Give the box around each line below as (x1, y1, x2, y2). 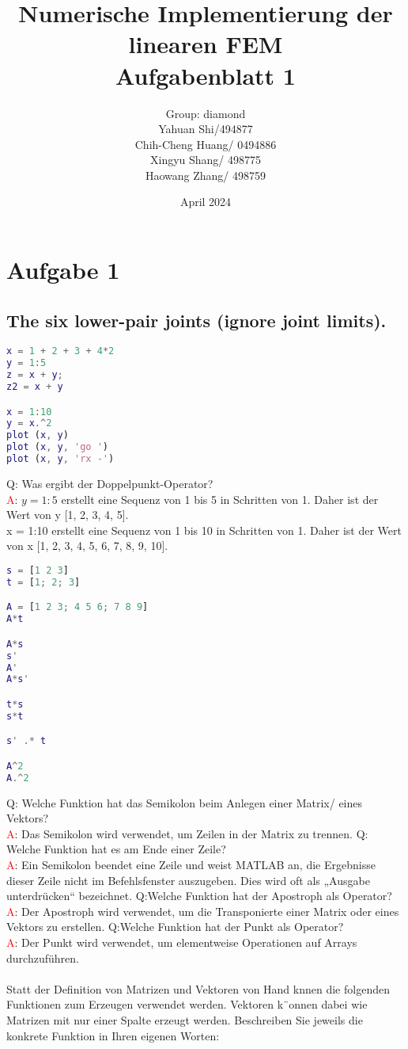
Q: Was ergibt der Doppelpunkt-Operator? (6, 475, 213, 491)
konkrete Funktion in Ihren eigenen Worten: (6, 1027, 220, 1043)
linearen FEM (128, 28, 283, 60)
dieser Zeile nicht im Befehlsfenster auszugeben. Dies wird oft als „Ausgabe (6, 872, 370, 888)
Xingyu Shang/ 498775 (149, 151, 262, 168)
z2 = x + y (6, 381, 63, 393)
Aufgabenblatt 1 (115, 59, 296, 91)
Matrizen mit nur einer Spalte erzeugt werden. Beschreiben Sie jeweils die (6, 1011, 363, 1028)
